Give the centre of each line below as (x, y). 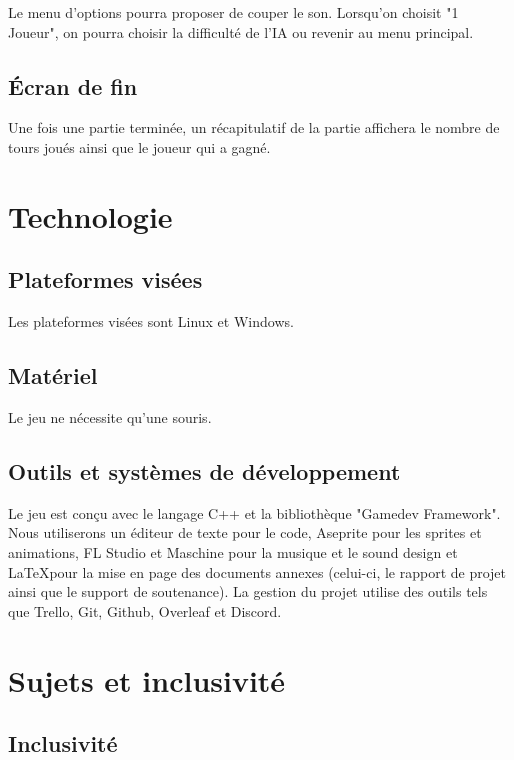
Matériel (53, 375)
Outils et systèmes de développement (204, 470)
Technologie (90, 215)
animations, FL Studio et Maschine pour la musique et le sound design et (233, 551)
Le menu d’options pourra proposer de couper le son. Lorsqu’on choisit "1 (233, 12)
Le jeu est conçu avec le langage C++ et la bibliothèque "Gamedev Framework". (254, 512)
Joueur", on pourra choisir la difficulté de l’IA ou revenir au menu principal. (241, 31)
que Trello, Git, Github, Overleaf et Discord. (145, 610)
